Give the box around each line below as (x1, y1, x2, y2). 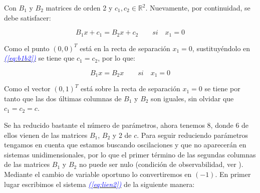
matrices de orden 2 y (46, 3, 113, 13)
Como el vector (4, 83, 51, 94)
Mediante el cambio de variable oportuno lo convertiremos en (4, 169, 192, 179)
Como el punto (4, 43, 50, 53)
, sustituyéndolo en (192, 43, 250, 53)
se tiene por (204, 83, 240, 94)
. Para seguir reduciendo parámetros (137, 129, 248, 140)
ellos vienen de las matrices (4, 129, 88, 140)
